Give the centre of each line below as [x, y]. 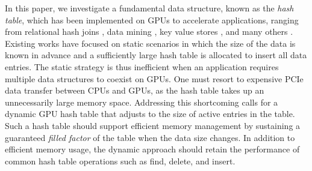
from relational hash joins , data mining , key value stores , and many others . [149, 31]
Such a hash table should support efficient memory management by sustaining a [153, 125]
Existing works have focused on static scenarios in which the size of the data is [150, 43]
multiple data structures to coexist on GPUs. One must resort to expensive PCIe [154, 78]
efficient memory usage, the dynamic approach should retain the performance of [152, 149]
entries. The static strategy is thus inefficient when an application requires [142, 66]
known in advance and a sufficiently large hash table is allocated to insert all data [156, 55]
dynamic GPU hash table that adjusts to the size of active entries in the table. [150, 114]
